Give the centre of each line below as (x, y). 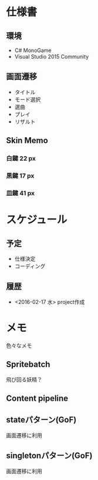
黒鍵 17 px (20, 176)
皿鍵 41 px (21, 193)
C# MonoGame (33, 50)
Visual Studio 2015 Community (52, 56)
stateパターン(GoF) (41, 420)
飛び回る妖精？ (24, 380)
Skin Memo (27, 140)
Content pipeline (37, 398)
